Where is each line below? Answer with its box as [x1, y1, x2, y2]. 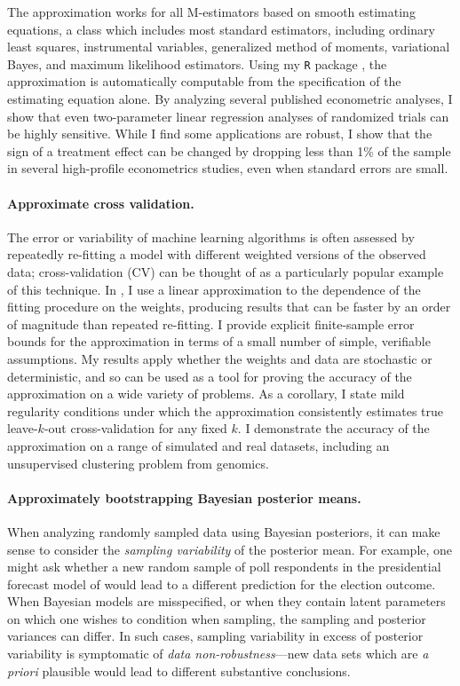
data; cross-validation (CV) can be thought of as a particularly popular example [7, 262, 444, 280]
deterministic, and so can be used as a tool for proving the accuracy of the [7, 367, 412, 385]
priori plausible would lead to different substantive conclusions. [7, 661, 351, 680]
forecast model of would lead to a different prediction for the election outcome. [7, 574, 436, 593]
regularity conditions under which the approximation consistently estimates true [7, 401, 443, 420]
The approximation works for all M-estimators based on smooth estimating [7, 3, 416, 20]
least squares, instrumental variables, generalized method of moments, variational [7, 37, 450, 56]
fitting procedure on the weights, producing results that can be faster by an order [7, 297, 451, 316]
